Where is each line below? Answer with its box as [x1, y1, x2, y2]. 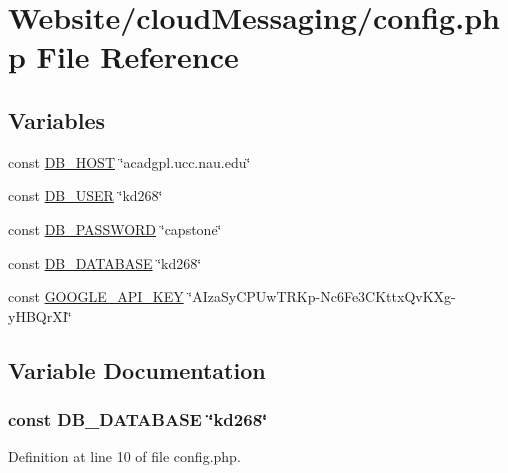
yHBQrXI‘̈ [8, 305, 72, 326]
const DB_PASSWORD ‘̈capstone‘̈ [8, 218, 222, 239]
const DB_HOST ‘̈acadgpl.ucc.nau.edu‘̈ [8, 151, 251, 172]
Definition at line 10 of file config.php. [8, 446, 241, 467]
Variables [8, 104, 106, 135]
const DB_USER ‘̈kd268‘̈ [8, 185, 163, 206]
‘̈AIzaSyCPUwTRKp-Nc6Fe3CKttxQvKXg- [188, 286, 456, 307]
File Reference [36, 36, 239, 77]
